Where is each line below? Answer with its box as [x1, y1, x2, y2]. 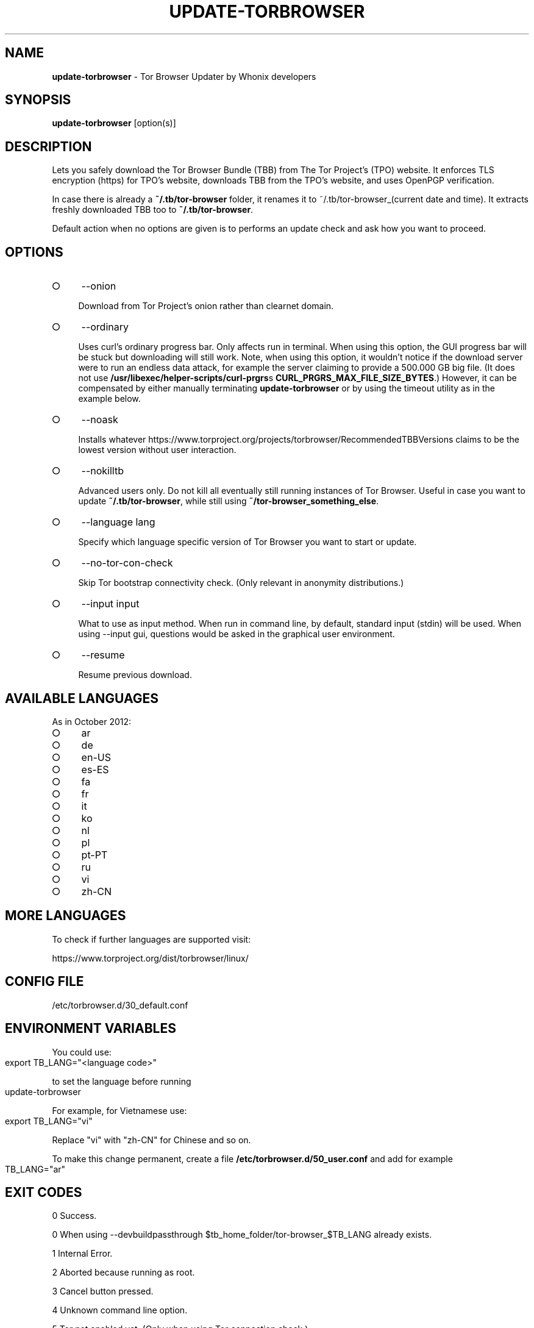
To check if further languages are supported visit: [52, 934, 251, 944]
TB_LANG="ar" [5, 1163, 66, 1174]
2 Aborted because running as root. [52, 1267, 195, 1278]
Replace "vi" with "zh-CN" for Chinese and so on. [52, 1134, 251, 1145]
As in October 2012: [52, 716, 132, 727]
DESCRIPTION [5, 138, 92, 154]
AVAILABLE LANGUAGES [5, 690, 158, 706]
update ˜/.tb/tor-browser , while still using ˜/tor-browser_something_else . [78, 496, 379, 507]
